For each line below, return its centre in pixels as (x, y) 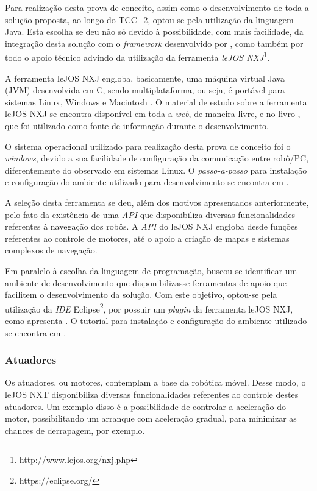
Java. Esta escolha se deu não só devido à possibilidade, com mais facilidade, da (154, 31)
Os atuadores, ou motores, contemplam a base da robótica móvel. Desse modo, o (155, 382)
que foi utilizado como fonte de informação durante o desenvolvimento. (137, 125)
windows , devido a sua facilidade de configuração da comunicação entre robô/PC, (157, 158)
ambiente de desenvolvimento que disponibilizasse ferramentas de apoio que (146, 282)
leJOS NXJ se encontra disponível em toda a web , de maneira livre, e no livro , (153, 114)
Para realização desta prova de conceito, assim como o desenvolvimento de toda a (157, 7)
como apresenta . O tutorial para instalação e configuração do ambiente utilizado (156, 320)
